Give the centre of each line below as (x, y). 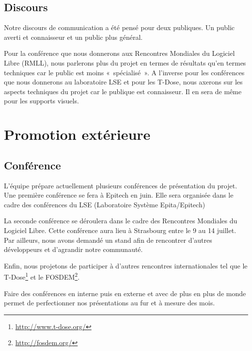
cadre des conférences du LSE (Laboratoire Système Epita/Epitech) (105, 204)
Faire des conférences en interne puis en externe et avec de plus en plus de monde (125, 293)
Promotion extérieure (77, 134)
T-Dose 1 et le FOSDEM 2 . (42, 276)
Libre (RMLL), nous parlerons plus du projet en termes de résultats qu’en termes (125, 62)
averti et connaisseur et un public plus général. (73, 37)
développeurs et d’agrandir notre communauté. (73, 249)
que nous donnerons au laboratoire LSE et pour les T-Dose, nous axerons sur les (123, 82)
